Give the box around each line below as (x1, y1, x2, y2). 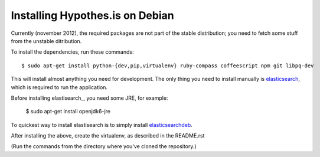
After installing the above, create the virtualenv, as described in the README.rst (11, 132, 205, 139)
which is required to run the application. (11, 83, 108, 91)
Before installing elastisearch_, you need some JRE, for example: (11, 94, 168, 102)
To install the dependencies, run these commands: (11, 48, 134, 55)
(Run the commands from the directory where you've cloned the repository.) (11, 143, 197, 150)
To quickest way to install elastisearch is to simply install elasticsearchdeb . (11, 121, 193, 128)
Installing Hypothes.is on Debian (11, 9, 174, 22)
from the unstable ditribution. (11, 37, 82, 44)
